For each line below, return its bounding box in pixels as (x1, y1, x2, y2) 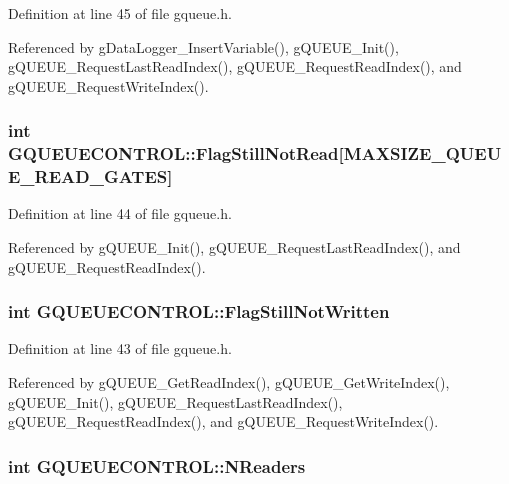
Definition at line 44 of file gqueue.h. (8, 203, 232, 224)
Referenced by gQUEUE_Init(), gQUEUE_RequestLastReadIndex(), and (8, 237, 461, 258)
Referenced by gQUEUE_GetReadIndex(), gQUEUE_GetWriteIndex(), (8, 372, 450, 393)
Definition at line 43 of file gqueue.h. (8, 338, 232, 359)
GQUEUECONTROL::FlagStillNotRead (8, 141, 339, 166)
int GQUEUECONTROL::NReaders (8, 453, 306, 478)
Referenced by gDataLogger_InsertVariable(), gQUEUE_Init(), (8, 36, 399, 57)
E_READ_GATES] (8, 164, 173, 189)
